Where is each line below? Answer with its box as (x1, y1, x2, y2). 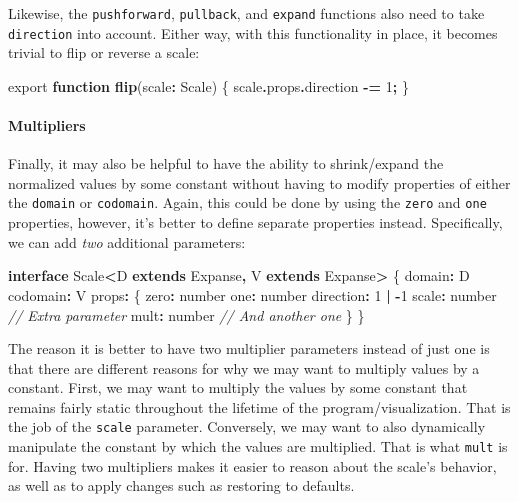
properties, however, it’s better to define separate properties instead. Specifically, (8, 212, 503, 233)
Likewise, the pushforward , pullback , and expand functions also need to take (8, 3, 485, 23)
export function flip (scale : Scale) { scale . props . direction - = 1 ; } (8, 75, 409, 96)
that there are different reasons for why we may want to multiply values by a (8, 357, 480, 378)
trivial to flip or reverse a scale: (8, 42, 200, 63)
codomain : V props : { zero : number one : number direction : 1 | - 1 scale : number (8, 284, 497, 305)
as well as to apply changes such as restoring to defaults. (8, 475, 355, 496)
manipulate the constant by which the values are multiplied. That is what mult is (8, 436, 508, 457)
